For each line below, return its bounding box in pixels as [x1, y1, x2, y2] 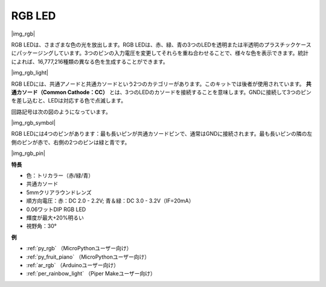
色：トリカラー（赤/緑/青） [26, 172, 94, 179]
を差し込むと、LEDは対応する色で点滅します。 [11, 97, 127, 104]
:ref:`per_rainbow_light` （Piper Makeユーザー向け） [26, 270, 156, 277]
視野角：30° [26, 222, 57, 230]
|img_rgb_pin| [11, 150, 45, 157]
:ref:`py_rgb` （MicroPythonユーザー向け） [26, 245, 132, 252]
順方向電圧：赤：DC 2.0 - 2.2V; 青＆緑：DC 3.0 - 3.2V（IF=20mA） [26, 197, 194, 204]
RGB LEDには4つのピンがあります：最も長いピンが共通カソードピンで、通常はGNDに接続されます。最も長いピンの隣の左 [11, 130, 313, 137]
